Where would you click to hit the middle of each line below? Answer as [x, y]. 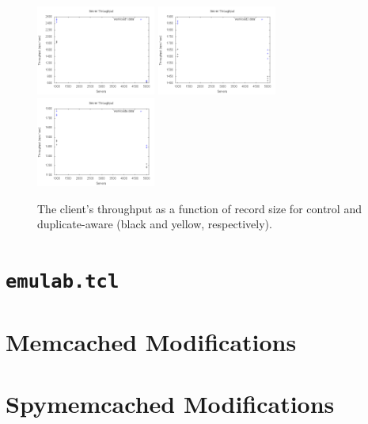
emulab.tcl [63, 282]
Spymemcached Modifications [170, 403]
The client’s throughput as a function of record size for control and [199, 208]
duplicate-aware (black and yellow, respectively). [155, 224]
